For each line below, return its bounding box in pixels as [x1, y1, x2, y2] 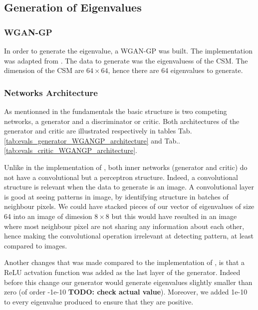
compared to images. [4, 240, 67, 250]
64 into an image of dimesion [4, 210, 92, 221]
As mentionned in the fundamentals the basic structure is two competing [4, 106, 227, 116]
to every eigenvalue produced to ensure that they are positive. [4, 296, 194, 306]
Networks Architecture [4, 86, 98, 98]
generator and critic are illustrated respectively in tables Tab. [4, 125, 192, 136]
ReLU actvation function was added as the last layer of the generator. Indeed [4, 266, 241, 277]
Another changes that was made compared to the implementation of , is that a [4, 257, 245, 267]
